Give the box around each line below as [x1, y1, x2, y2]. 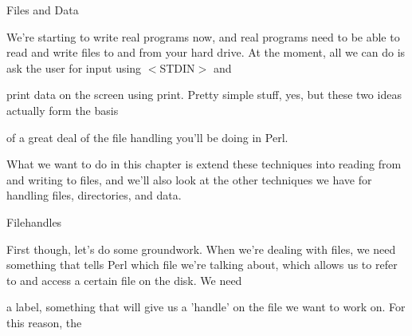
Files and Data [6, 2, 79, 18]
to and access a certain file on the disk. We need [6, 271, 242, 288]
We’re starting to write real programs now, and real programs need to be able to [6, 28, 400, 45]
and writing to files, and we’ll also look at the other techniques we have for [6, 171, 372, 188]
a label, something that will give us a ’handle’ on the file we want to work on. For [6, 298, 406, 315]
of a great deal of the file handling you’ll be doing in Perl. [6, 128, 288, 145]
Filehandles [6, 213, 62, 230]
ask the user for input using [6, 59, 142, 76]
